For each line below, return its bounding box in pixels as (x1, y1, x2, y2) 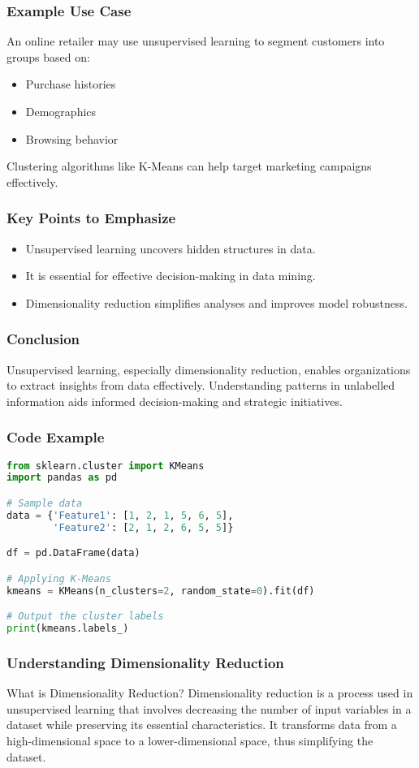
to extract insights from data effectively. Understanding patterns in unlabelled (6, 377, 395, 394)
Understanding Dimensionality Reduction (6, 652, 284, 672)
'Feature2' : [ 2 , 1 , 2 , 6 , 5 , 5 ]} (53, 521, 234, 533)
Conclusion (6, 329, 80, 349)
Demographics (25, 103, 97, 119)
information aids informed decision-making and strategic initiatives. (6, 392, 343, 409)
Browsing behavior (25, 130, 119, 147)
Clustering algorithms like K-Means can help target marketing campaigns (6, 157, 372, 175)
